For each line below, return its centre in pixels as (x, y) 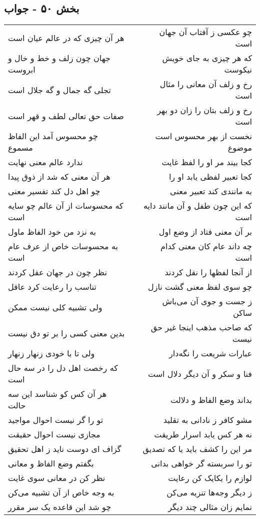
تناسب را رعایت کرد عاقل (52, 287)
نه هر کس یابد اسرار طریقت (203, 434)
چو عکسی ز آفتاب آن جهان (205, 32)
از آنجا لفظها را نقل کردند (208, 272)
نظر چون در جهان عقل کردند (57, 272)
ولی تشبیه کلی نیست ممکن (55, 307)
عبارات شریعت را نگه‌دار (210, 353)
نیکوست (238, 70)
